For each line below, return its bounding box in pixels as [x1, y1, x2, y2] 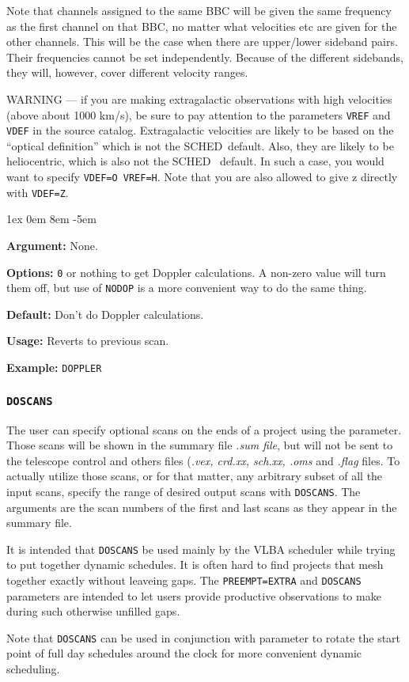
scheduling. [6, 661, 60, 677]
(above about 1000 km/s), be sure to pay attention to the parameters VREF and [6, 106, 391, 123]
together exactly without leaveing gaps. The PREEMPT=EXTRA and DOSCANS [6, 571, 362, 588]
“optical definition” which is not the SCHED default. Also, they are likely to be [6, 137, 394, 153]
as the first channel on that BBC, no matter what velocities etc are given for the [6, 17, 397, 34]
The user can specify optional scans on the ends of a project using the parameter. [6, 421, 402, 438]
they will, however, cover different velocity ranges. [6, 64, 248, 81]
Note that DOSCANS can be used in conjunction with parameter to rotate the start [6, 629, 401, 646]
